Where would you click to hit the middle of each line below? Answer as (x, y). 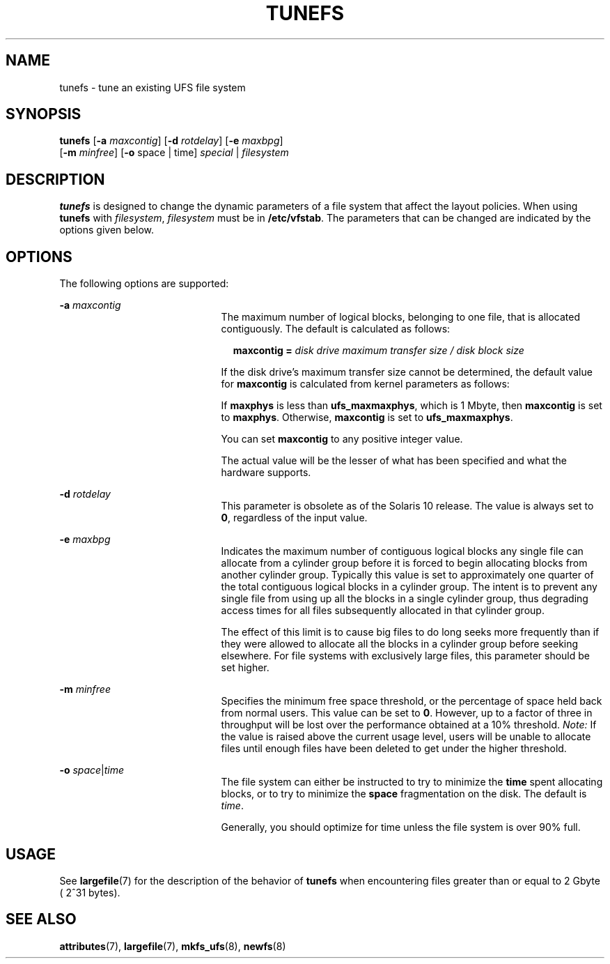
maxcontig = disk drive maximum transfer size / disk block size (378, 351)
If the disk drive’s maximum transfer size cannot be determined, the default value (407, 372)
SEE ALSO (41, 919)
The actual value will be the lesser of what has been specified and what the (394, 461)
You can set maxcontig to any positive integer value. (342, 439)
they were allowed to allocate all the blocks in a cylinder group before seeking (400, 644)
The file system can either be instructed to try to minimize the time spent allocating (412, 782)
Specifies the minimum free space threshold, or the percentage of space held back (412, 701)
